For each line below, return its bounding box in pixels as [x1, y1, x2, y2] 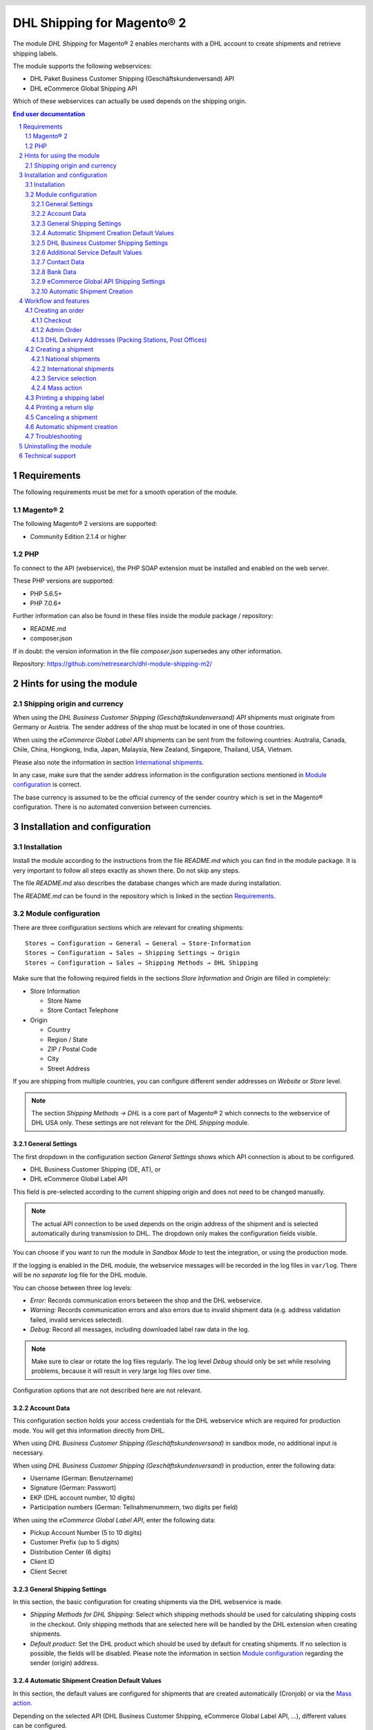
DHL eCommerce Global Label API [30, 1175, 128, 1183]
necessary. [12, 1448, 45, 1457]
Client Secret [30, 1567, 67, 1576]
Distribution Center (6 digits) [30, 1547, 111, 1556]
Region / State [47, 1035, 88, 1044]
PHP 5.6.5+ [30, 589, 62, 598]
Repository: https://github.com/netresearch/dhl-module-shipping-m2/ [12, 659, 212, 668]
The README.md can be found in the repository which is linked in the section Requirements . [12, 891, 276, 900]
